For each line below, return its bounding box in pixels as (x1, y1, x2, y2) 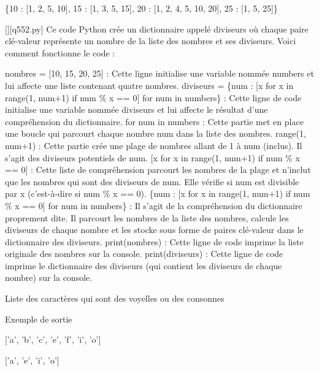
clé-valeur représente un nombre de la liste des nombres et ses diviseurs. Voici (5, 34, 296, 47)
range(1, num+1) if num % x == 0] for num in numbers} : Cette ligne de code (5, 91, 302, 104)
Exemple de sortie (5, 312, 72, 325)
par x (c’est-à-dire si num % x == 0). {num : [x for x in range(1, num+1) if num (5, 187, 310, 200)
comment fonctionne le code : (5, 46, 115, 59)
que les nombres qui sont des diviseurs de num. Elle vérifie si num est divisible (5, 175, 299, 188)
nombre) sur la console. (5, 271, 93, 284)
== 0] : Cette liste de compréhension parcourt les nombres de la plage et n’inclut (5, 163, 311, 176)
